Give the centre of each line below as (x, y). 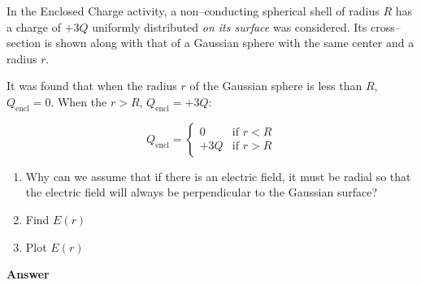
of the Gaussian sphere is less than (276, 86)
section (24, 43)
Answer (28, 274)
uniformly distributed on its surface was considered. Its (230, 26)
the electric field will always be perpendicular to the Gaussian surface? (202, 192)
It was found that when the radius (92, 86)
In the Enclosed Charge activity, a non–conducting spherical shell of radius (193, 11)
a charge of (34, 26)
